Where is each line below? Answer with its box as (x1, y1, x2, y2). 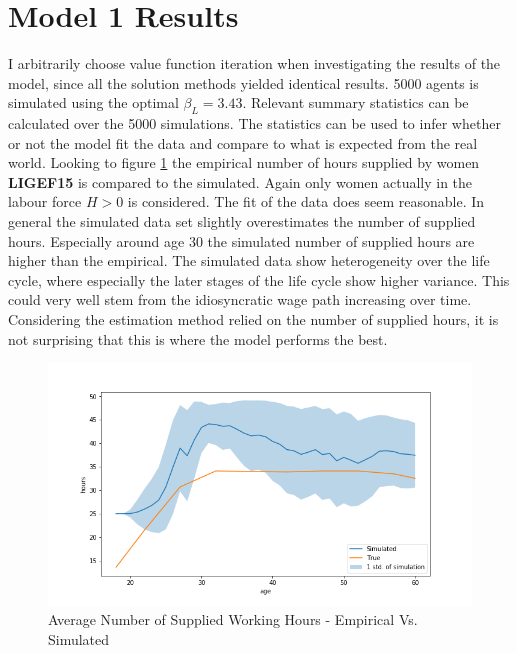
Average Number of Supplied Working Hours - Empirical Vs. (48, 609, 418, 630)
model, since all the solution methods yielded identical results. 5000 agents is (8, 72, 479, 93)
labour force (8, 191, 82, 212)
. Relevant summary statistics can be (242, 92, 469, 113)
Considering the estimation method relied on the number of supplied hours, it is (8, 309, 499, 330)
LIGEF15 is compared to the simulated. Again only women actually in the (8, 171, 473, 192)
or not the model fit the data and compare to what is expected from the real (8, 132, 478, 153)
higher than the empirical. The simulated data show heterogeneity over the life (8, 250, 490, 271)
